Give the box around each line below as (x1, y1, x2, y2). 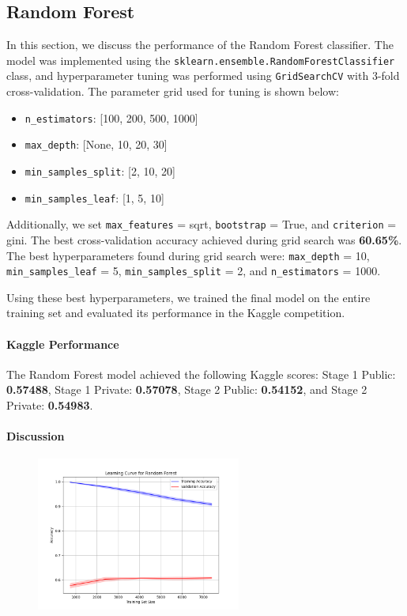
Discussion (6, 428, 65, 444)
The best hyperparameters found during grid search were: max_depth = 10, (6, 247, 370, 263)
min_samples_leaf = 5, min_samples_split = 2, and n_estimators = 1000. (6, 263, 381, 279)
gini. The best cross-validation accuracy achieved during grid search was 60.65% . (6, 231, 402, 248)
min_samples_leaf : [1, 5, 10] (24, 189, 164, 206)
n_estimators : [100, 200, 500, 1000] (24, 109, 198, 126)
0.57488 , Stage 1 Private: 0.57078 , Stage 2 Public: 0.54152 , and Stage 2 (6, 381, 367, 398)
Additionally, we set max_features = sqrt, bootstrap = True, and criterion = (6, 216, 397, 232)
